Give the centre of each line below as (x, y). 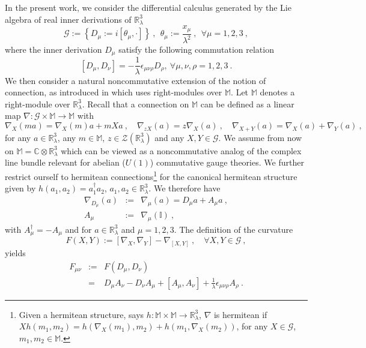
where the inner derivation (53, 49)
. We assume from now (260, 137)
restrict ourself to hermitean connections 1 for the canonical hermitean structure (151, 175)
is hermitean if (240, 314)
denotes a (277, 92)
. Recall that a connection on (136, 103)
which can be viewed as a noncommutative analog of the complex (181, 150)
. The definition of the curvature (233, 229)
